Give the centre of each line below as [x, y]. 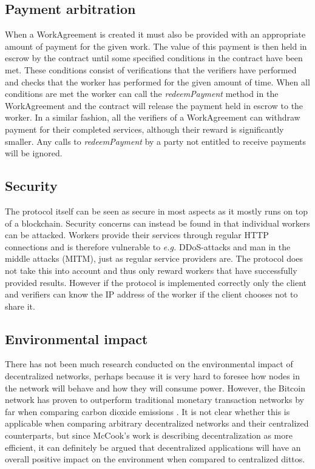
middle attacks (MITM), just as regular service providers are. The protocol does [154, 258]
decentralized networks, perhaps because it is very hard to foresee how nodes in [152, 376]
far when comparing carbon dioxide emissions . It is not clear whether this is [147, 411]
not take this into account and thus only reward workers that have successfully [151, 270]
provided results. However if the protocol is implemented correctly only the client [156, 282]
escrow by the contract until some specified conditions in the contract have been [154, 58]
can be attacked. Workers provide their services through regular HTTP [137, 235]
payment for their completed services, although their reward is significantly [144, 129]
